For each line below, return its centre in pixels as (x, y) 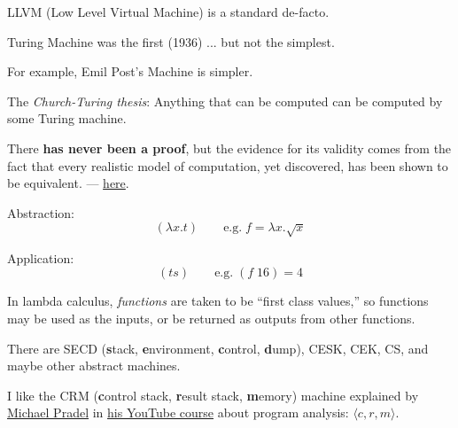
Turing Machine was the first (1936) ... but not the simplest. (171, 41)
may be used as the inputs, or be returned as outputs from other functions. (211, 318)
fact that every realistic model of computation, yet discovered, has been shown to (228, 165)
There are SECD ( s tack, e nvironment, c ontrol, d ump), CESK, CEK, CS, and (218, 348)
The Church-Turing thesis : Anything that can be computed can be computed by (225, 101)
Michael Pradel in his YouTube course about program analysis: (178, 412)
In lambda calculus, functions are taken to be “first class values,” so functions (218, 301)
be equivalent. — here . (68, 183)
